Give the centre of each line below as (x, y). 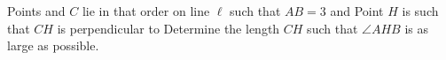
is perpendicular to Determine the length (168, 28)
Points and (36, 11)
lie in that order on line (146, 11)
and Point (357, 11)
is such (420, 11)
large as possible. (53, 45)
